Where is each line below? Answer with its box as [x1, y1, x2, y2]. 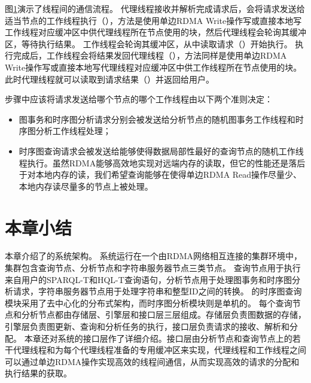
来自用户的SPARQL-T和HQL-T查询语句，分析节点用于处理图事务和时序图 [5, 273, 292, 285]
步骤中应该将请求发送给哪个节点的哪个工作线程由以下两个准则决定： [5, 93, 273, 105]
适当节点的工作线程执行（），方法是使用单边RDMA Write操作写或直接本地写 [5, 14, 302, 26]
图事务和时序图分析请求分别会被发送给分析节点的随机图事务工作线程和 [19, 113, 295, 125]
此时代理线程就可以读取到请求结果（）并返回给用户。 [5, 72, 214, 85]
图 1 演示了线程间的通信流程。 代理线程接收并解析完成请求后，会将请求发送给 [5, 2, 305, 14]
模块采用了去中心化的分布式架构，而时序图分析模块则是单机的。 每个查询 [5, 296, 292, 309]
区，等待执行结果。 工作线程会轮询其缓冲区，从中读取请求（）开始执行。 [5, 37, 292, 50]
